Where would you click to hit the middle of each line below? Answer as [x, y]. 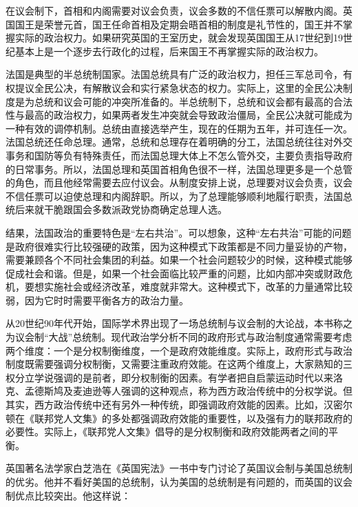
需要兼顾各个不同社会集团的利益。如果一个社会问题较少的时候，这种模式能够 [179, 260]
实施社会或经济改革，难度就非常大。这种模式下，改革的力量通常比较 [198, 287]
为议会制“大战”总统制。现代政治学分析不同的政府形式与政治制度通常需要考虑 [179, 337]
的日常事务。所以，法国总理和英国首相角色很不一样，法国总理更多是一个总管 [179, 169]
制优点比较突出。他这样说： [68, 495]
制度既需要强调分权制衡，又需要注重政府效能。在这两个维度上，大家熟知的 [174, 364]
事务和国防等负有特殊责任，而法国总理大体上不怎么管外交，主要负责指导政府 [179, 155]
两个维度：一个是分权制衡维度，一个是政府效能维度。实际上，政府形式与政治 [179, 350]
